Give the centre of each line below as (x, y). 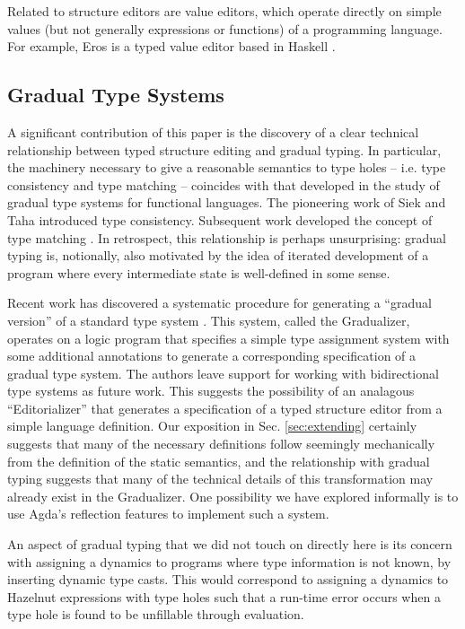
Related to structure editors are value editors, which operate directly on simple (224, 11)
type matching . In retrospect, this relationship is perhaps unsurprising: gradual (227, 237)
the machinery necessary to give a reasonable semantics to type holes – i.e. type (227, 167)
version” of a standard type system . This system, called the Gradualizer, (209, 320)
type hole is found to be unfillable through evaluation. (156, 614)
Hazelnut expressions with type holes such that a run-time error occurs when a (224, 596)
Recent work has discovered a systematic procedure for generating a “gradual (219, 303)
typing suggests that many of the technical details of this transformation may (220, 479)
